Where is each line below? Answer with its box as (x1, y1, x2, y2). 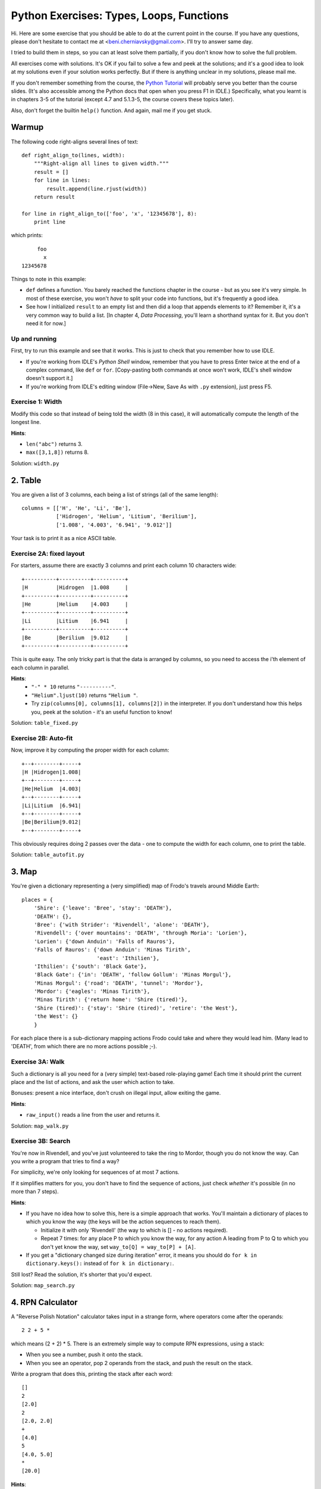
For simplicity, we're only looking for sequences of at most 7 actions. (11, 1169, 180, 1176)
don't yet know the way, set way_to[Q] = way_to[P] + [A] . (40, 1243, 196, 1250)
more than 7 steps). (11, 1188, 59, 1195)
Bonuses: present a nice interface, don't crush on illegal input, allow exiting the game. (11, 1089, 221, 1096)
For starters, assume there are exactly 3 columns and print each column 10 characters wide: (11, 562, 237, 569)
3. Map (11, 867, 37, 877)
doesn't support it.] (26, 375, 73, 382)
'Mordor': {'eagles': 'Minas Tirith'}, (33, 988, 150, 995)
